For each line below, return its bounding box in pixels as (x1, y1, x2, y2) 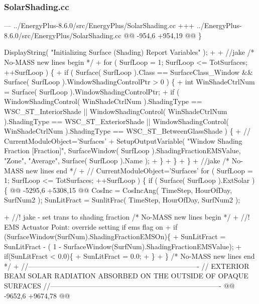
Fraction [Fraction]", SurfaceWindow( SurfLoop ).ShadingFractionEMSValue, (4, 145, 241, 156)
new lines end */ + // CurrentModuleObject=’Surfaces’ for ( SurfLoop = (26, 165, 253, 175)
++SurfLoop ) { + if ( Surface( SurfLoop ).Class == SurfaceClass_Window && (4, 66, 253, 77)
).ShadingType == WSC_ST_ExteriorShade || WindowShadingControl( (4, 116, 229, 126)
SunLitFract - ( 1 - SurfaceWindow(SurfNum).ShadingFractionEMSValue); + (4, 241, 242, 251)
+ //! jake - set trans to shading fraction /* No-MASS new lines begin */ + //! (4, 211, 250, 222)
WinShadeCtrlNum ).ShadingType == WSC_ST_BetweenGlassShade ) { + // (4, 126, 250, 136)
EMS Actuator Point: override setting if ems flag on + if (4, 221, 178, 232)
